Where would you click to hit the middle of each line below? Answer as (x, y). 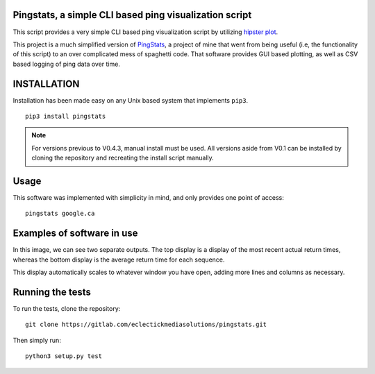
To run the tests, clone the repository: (67, 309)
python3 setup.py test (64, 356)
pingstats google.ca (60, 214)
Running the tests (52, 292)
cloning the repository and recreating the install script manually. (123, 158)
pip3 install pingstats (66, 116)
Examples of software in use (75, 233)
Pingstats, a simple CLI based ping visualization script (132, 15)
